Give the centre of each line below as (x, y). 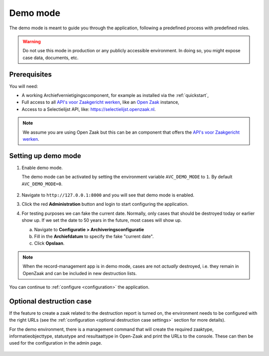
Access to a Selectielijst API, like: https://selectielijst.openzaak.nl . (89, 109)
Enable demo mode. (42, 168)
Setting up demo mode (45, 156)
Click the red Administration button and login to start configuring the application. (105, 204)
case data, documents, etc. (51, 58)
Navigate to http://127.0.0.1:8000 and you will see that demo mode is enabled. (108, 195)
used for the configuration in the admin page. (56, 343)
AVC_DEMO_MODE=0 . (42, 183)
